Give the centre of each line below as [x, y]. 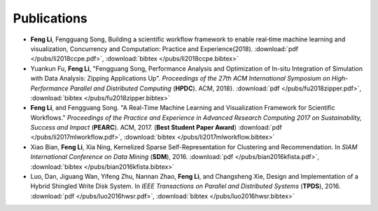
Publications [50, 18]
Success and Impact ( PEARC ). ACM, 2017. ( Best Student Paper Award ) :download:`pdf [156, 128]
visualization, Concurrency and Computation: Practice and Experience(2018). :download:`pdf [164, 48]
